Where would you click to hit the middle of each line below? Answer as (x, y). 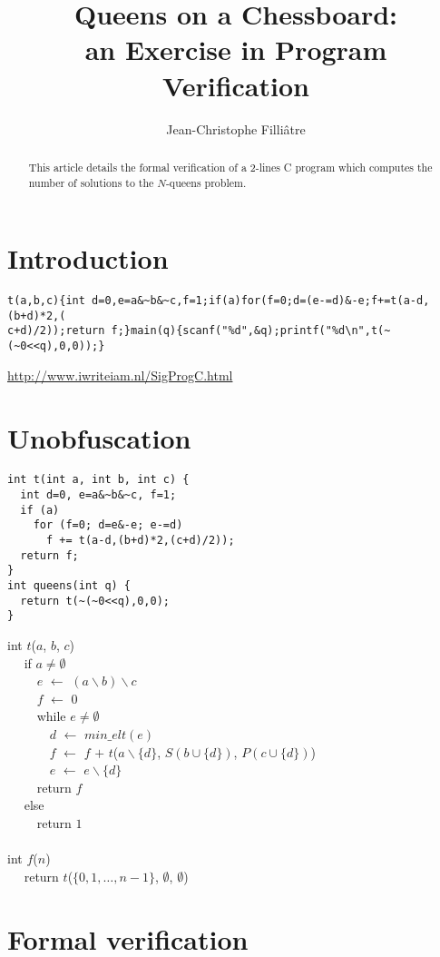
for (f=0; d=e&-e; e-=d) (108, 525)
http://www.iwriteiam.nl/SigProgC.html (120, 375)
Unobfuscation (99, 437)
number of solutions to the (91, 182)
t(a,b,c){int (46, 301)
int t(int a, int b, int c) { (98, 480)
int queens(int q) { (69, 586)
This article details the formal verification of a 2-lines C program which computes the (230, 167)
